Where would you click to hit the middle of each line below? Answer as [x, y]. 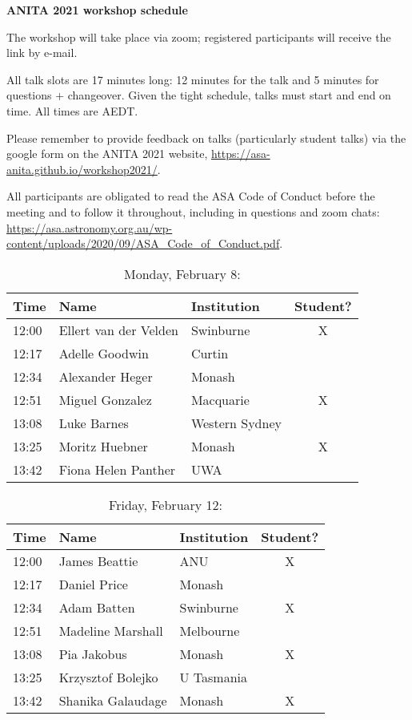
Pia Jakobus [93, 653]
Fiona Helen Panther [117, 469]
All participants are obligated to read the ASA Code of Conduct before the [191, 196]
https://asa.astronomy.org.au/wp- [90, 227]
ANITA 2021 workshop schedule [97, 10]
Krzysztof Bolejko [108, 677]
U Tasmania [214, 677]
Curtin [210, 353]
